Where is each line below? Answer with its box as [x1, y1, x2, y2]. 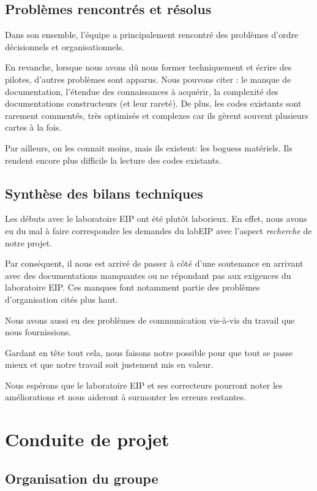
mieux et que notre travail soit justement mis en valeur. [5, 358, 214, 371]
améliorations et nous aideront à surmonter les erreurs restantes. [5, 390, 246, 403]
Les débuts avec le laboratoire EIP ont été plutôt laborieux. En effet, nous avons [5, 212, 307, 225]
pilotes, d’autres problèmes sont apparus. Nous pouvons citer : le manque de [5, 72, 291, 85]
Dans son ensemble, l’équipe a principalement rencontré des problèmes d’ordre [5, 28, 299, 41]
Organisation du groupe [5, 468, 158, 487]
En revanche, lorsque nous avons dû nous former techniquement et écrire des [5, 61, 292, 74]
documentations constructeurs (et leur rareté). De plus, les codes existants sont [5, 97, 302, 110]
